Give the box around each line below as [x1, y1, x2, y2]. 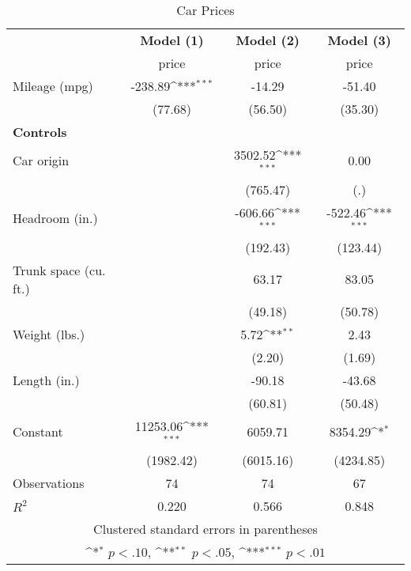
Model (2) [236, 31, 300, 49]
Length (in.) [13, 370, 80, 389]
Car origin [13, 151, 70, 170]
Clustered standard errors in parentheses [93, 520, 318, 539]
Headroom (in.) [13, 209, 98, 228]
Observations [13, 474, 85, 493]
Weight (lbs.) [13, 324, 85, 343]
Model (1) [140, 31, 204, 49]
